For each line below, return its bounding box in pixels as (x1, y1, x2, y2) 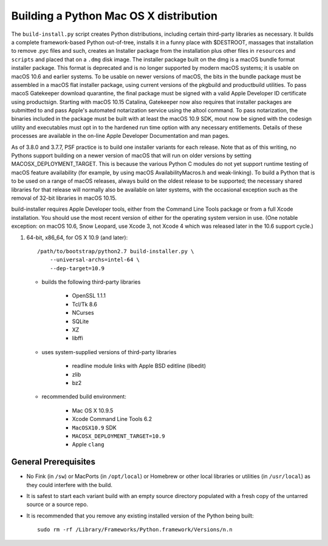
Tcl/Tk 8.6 (72, 301, 97, 308)
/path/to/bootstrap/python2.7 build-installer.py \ (37, 248, 194, 254)
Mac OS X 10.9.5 (72, 407, 114, 414)
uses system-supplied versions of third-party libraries (41, 348, 177, 355)
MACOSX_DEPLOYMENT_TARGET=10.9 (72, 432, 165, 440)
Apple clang (72, 441, 104, 448)
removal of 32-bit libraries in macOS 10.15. (11, 194, 117, 202)
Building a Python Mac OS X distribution (11, 9, 218, 22)
